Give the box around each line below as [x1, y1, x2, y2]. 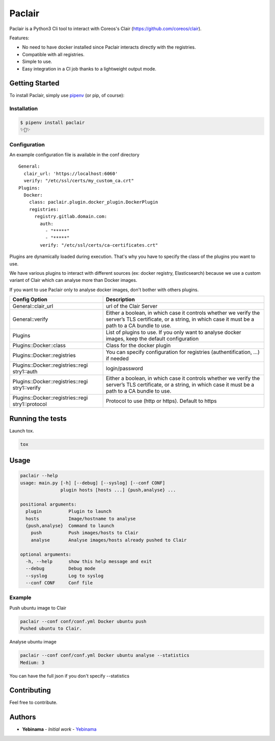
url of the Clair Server [105, 303, 158, 310]
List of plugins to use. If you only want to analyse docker [105, 329, 241, 336]
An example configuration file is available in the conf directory [9, 152, 140, 158]
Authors [9, 713, 36, 722]
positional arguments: [20, 501, 77, 507]
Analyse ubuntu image [9, 639, 57, 645]
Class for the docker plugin [105, 342, 171, 349]
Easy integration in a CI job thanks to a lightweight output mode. [22, 65, 156, 71]
